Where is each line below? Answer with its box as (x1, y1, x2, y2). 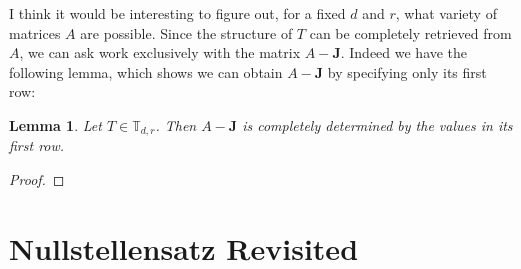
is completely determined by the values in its (242, 114, 513, 135)
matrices (9, 22, 61, 43)
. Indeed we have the (340, 42, 468, 63)
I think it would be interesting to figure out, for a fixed (9, 3, 346, 23)
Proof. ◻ (9, 169, 65, 190)
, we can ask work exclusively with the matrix (19, 42, 301, 63)
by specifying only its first (327, 61, 487, 82)
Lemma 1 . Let (9, 114, 102, 135)
